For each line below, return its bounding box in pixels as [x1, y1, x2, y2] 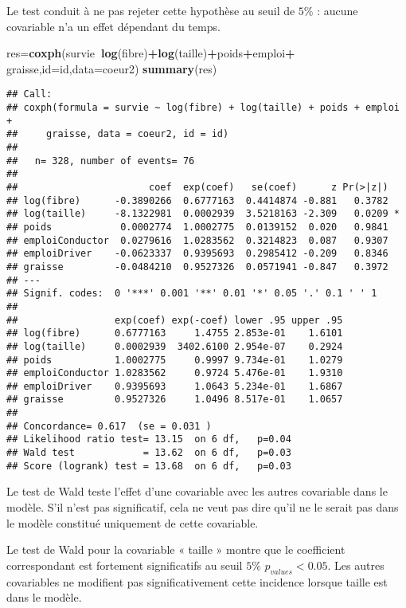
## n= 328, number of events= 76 [6, 155, 195, 167]
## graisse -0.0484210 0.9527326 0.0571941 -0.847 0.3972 [6, 261, 388, 273]
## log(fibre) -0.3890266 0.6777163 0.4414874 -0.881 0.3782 [6, 194, 388, 206]
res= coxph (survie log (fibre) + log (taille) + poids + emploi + [6, 45, 295, 61]
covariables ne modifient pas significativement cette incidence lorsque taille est [6, 573, 388, 590]
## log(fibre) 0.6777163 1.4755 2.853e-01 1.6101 [6, 328, 343, 339]
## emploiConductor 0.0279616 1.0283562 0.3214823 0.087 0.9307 [6, 234, 388, 246]
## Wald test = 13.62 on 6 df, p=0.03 [6, 447, 291, 459]
